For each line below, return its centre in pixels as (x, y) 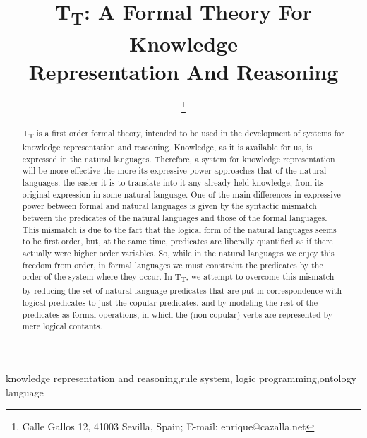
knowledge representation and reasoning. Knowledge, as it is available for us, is (167, 147)
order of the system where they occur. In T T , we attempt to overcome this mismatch (178, 278)
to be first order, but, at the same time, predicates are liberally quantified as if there (178, 241)
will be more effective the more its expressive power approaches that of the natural (174, 171)
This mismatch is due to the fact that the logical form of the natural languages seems (179, 229)
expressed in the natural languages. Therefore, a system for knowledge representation (179, 159)
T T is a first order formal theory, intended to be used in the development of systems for (183, 134)
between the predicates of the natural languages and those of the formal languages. (175, 217)
